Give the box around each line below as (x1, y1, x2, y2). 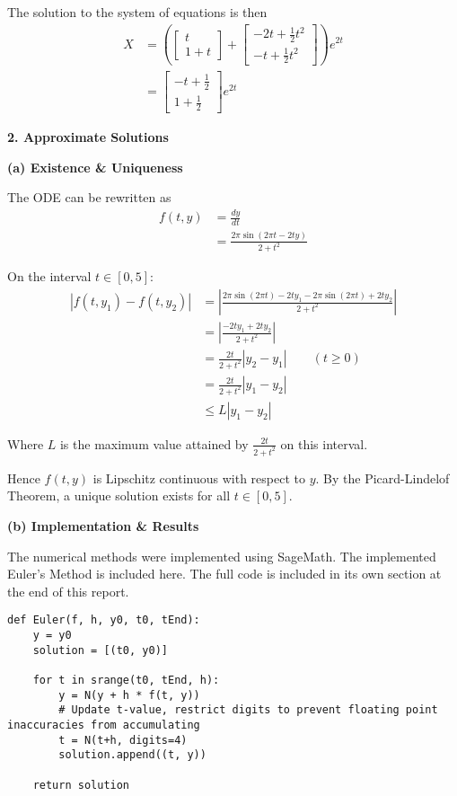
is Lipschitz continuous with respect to (92, 468, 305, 487)
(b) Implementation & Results (7, 517, 199, 535)
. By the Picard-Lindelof (315, 468, 450, 487)
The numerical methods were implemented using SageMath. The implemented (7, 546, 436, 565)
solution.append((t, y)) (58, 748, 207, 762)
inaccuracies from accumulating (7, 718, 200, 731)
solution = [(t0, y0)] (32, 643, 168, 657)
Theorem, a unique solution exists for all (7, 486, 231, 505)
